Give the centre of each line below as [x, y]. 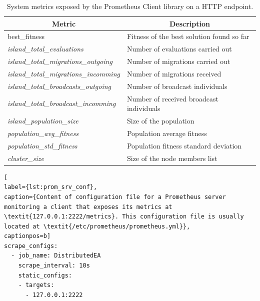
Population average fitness [167, 133]
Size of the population [160, 121]
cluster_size [26, 158]
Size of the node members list [172, 158]
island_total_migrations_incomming [64, 73]
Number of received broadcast [172, 98]
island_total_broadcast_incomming [62, 103]
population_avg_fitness [43, 133]
